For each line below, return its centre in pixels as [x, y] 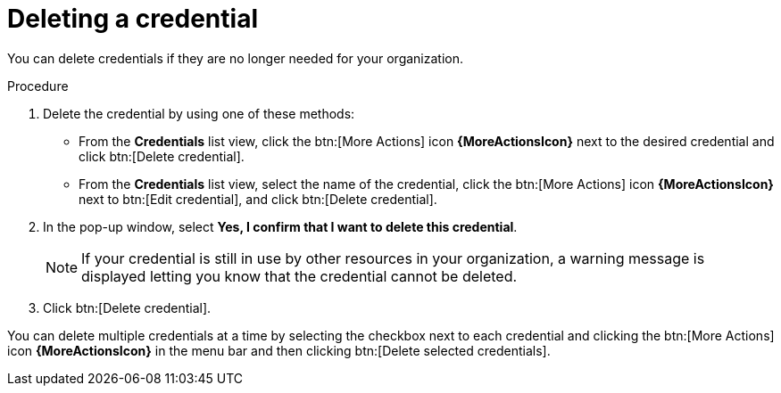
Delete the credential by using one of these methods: [199, 113]
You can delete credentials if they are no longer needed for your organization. [235, 58]
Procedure [38, 86]
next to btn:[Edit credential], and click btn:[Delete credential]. [258, 199]
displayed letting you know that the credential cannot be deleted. [299, 276]
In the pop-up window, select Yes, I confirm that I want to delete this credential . [280, 226]
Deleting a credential [133, 19]
